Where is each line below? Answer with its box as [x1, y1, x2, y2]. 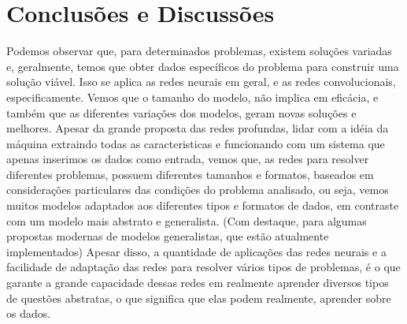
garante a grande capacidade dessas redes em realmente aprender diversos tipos [6, 274, 389, 291]
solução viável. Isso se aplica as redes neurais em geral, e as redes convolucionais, [6, 73, 396, 90]
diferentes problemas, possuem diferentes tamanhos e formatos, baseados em [6, 166, 374, 182]
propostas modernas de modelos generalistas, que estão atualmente [6, 228, 329, 244]
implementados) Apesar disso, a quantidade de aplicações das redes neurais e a [6, 243, 387, 259]
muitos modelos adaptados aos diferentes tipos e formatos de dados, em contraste [6, 197, 399, 214]
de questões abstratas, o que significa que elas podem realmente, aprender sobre [6, 289, 391, 306]
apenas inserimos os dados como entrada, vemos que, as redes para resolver [6, 151, 369, 167]
